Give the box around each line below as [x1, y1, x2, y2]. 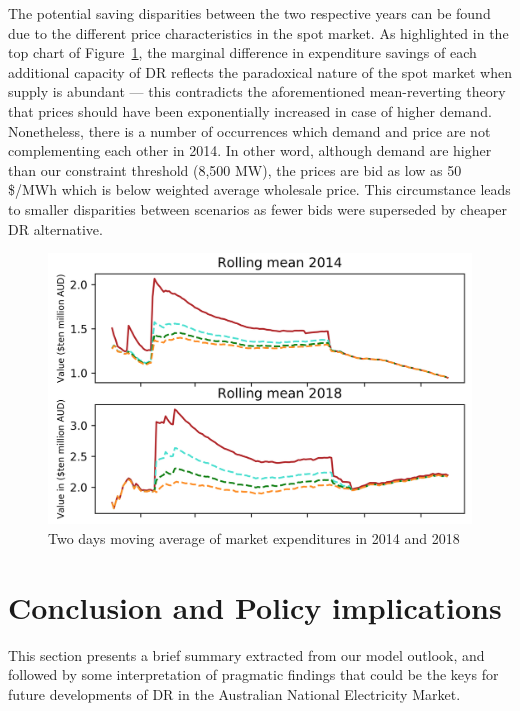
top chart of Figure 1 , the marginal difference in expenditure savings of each [8, 42, 477, 63]
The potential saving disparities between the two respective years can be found [8, 3, 491, 23]
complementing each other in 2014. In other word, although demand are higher [8, 140, 492, 161]
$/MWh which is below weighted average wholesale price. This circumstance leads [8, 179, 511, 200]
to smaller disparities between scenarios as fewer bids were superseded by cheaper [8, 198, 508, 219]
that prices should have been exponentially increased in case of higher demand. [8, 100, 492, 121]
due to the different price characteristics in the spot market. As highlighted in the [8, 22, 509, 43]
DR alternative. [8, 218, 103, 239]
